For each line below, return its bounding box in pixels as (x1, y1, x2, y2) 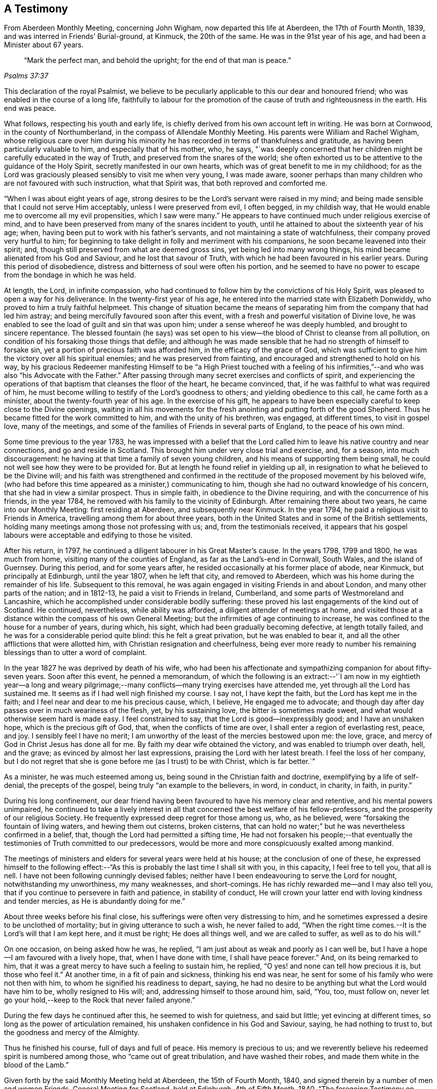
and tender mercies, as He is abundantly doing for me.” (4, 897, 186, 906)
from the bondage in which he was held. (4, 271, 136, 280)
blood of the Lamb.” (4, 1061, 69, 1070)
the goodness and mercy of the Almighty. (4, 1028, 140, 1037)
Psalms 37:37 (4, 71, 48, 80)
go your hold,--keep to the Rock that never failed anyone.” (4, 996, 196, 1005)
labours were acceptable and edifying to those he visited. (4, 531, 193, 540)
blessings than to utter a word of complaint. (4, 648, 147, 657)
